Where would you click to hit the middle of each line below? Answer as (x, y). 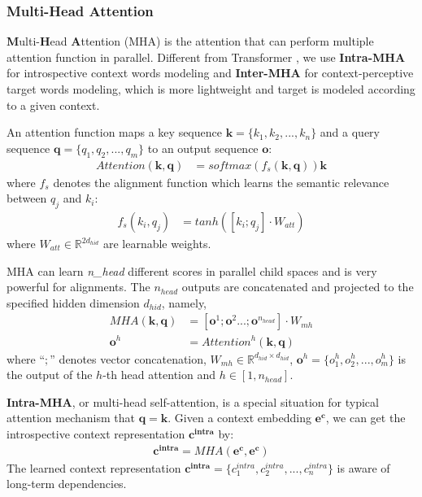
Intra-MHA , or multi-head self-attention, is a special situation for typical (193, 401)
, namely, (184, 302)
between (27, 198)
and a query (350, 132)
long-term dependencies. (67, 484)
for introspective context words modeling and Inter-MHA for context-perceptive (210, 73)
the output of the (50, 375)
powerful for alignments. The (78, 287)
